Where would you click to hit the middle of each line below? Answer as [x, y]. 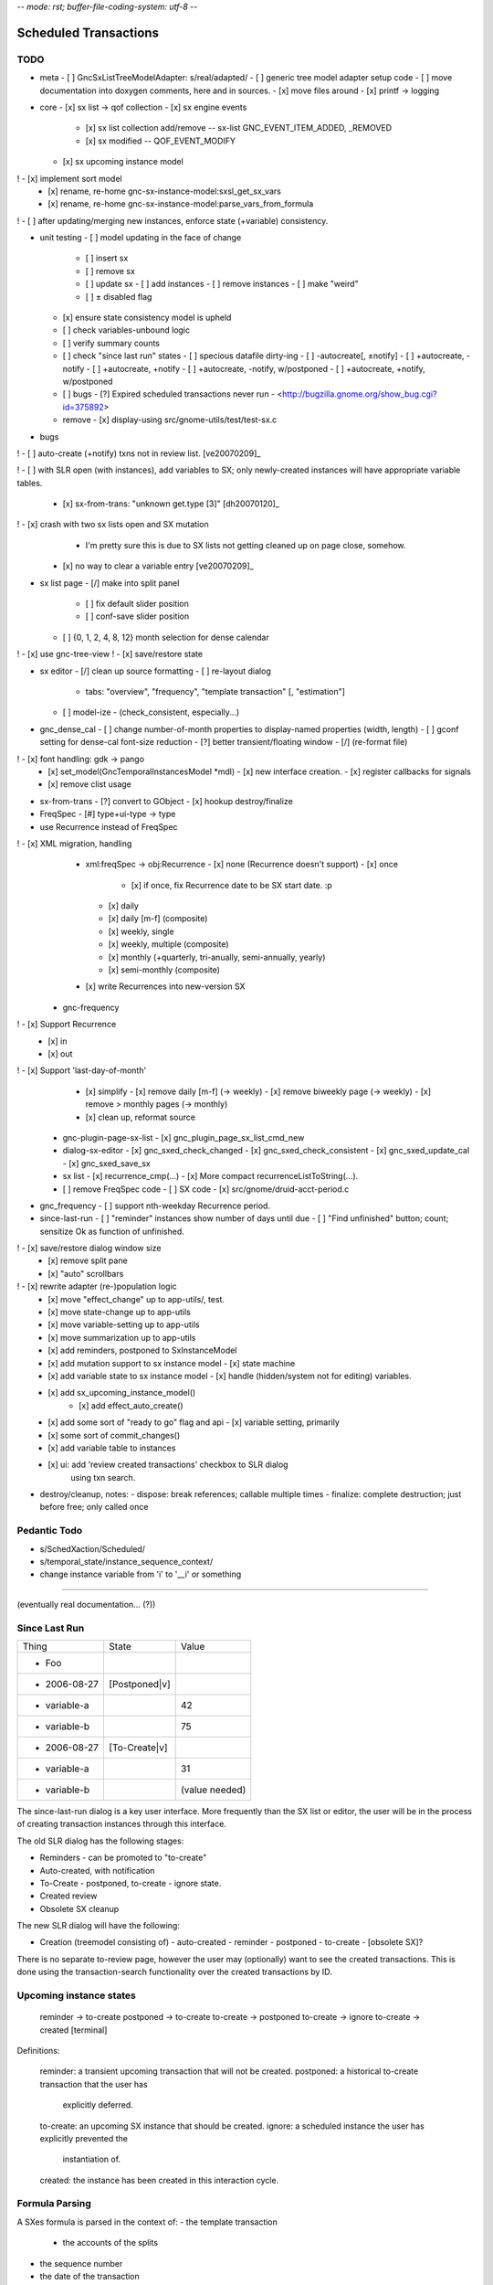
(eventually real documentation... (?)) [86, 1604]
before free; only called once [94, 1507]
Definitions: [38, 2050]
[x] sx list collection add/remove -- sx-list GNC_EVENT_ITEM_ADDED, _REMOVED [239, 128]
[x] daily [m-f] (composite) [158, 919]
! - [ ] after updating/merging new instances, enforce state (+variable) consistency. [173, 220]
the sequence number [81, 2263]
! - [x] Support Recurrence [67, 1025]
